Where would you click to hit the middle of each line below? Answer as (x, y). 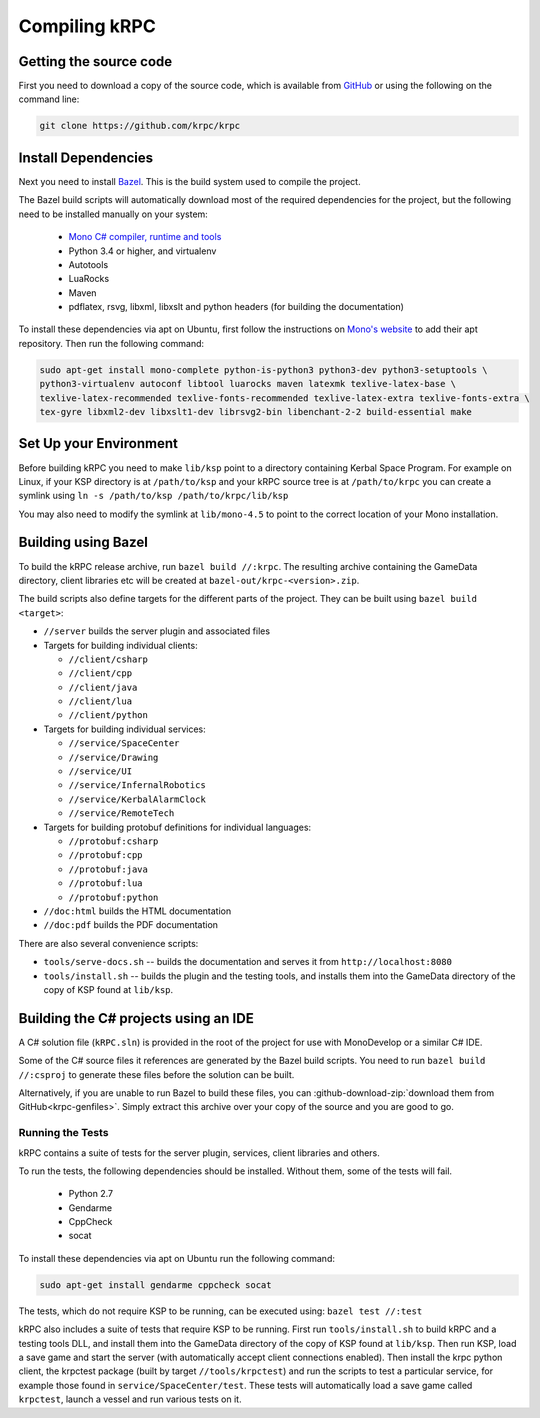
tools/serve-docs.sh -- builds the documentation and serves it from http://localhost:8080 (247, 962)
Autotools (88, 264)
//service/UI (100, 771)
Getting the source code (95, 61)
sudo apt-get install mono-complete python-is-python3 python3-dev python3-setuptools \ (264, 369)
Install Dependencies (86, 157)
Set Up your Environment (98, 443)
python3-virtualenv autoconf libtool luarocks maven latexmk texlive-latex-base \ (248, 384)
